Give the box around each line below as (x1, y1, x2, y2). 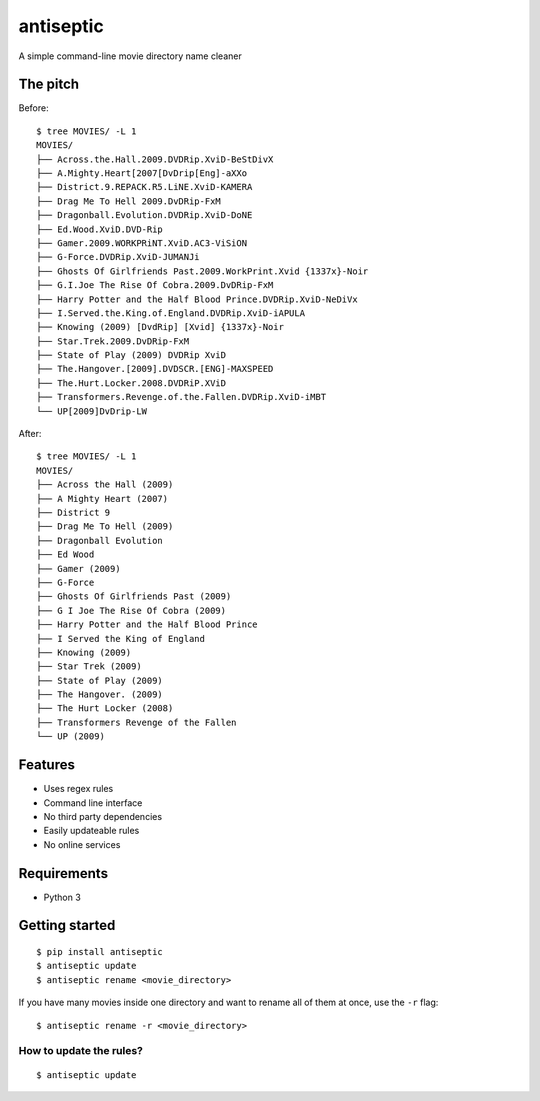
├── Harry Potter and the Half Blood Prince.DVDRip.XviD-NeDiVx (36, 293, 359, 305)
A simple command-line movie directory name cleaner (18, 50, 242, 62)
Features (18, 756, 75, 774)
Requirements (18, 865, 109, 882)
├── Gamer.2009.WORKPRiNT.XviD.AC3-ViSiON (36, 237, 248, 249)
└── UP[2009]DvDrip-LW (36, 405, 148, 417)
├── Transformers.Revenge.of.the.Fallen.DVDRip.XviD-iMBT (36, 391, 327, 403)
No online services (43, 838, 121, 850)
